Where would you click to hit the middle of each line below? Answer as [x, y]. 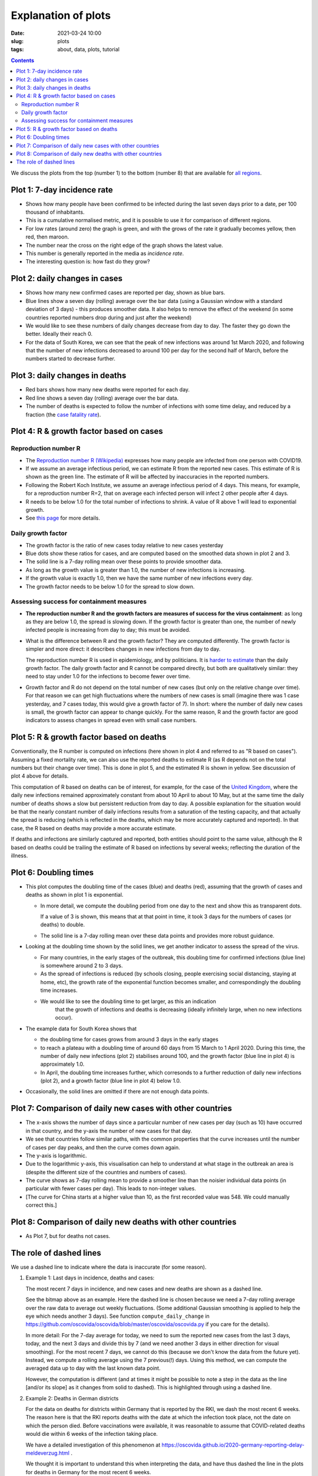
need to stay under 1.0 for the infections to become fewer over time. [108, 677]
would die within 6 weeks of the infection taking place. [92, 1434]
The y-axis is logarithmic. [56, 1155]
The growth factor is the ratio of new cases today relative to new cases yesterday [125, 545]
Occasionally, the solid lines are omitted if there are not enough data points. [117, 1092]
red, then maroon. [47, 237]
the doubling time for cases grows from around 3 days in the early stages [130, 1040]
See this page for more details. [63, 518]
